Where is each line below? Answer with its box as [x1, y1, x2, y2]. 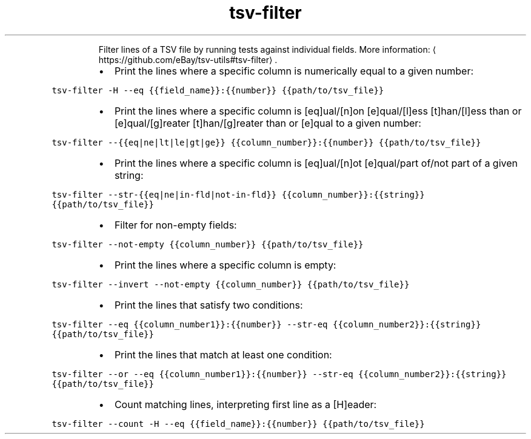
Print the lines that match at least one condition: [114, 348, 332, 361]
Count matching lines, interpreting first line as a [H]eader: [114, 398, 377, 411]
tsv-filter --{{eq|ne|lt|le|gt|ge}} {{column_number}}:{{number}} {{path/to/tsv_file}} [52, 137, 481, 147]
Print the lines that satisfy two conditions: [114, 298, 303, 311]
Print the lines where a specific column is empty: [114, 258, 336, 271]
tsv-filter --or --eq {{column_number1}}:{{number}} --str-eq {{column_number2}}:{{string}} [52, 369, 507, 379]
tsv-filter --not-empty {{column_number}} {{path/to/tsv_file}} [52, 239, 364, 249]
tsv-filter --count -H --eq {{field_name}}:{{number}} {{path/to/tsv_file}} [52, 418, 425, 429]
